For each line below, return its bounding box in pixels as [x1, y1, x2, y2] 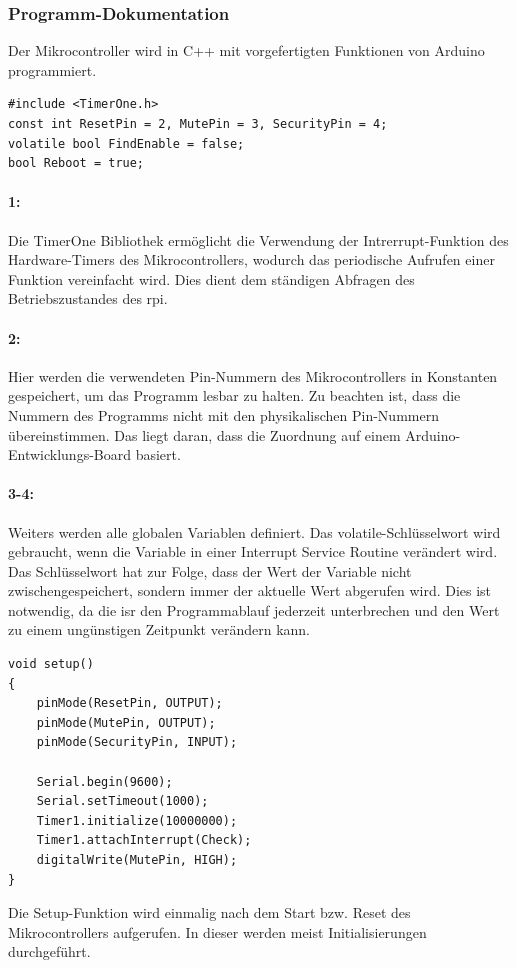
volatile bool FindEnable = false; [8, 136, 245, 151]
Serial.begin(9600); [36, 774, 173, 789]
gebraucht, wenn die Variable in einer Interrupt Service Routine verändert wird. [8, 541, 498, 562]
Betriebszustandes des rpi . [8, 288, 168, 309]
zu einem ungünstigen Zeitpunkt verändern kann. [8, 619, 310, 640]
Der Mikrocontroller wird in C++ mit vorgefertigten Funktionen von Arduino [8, 40, 485, 61]
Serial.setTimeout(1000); [36, 794, 209, 809]
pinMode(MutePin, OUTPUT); [36, 715, 216, 730]
